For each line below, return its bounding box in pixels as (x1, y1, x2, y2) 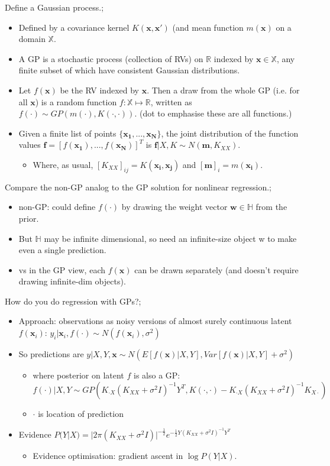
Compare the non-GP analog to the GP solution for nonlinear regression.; (5, 180, 271, 193)
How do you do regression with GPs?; (5, 295, 141, 307)
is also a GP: (133, 369, 180, 381)
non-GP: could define (18, 200, 96, 213)
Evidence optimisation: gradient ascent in (33, 449, 183, 462)
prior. (18, 212, 39, 224)
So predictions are (18, 348, 84, 360)
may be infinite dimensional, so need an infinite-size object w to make (44, 232, 297, 244)
